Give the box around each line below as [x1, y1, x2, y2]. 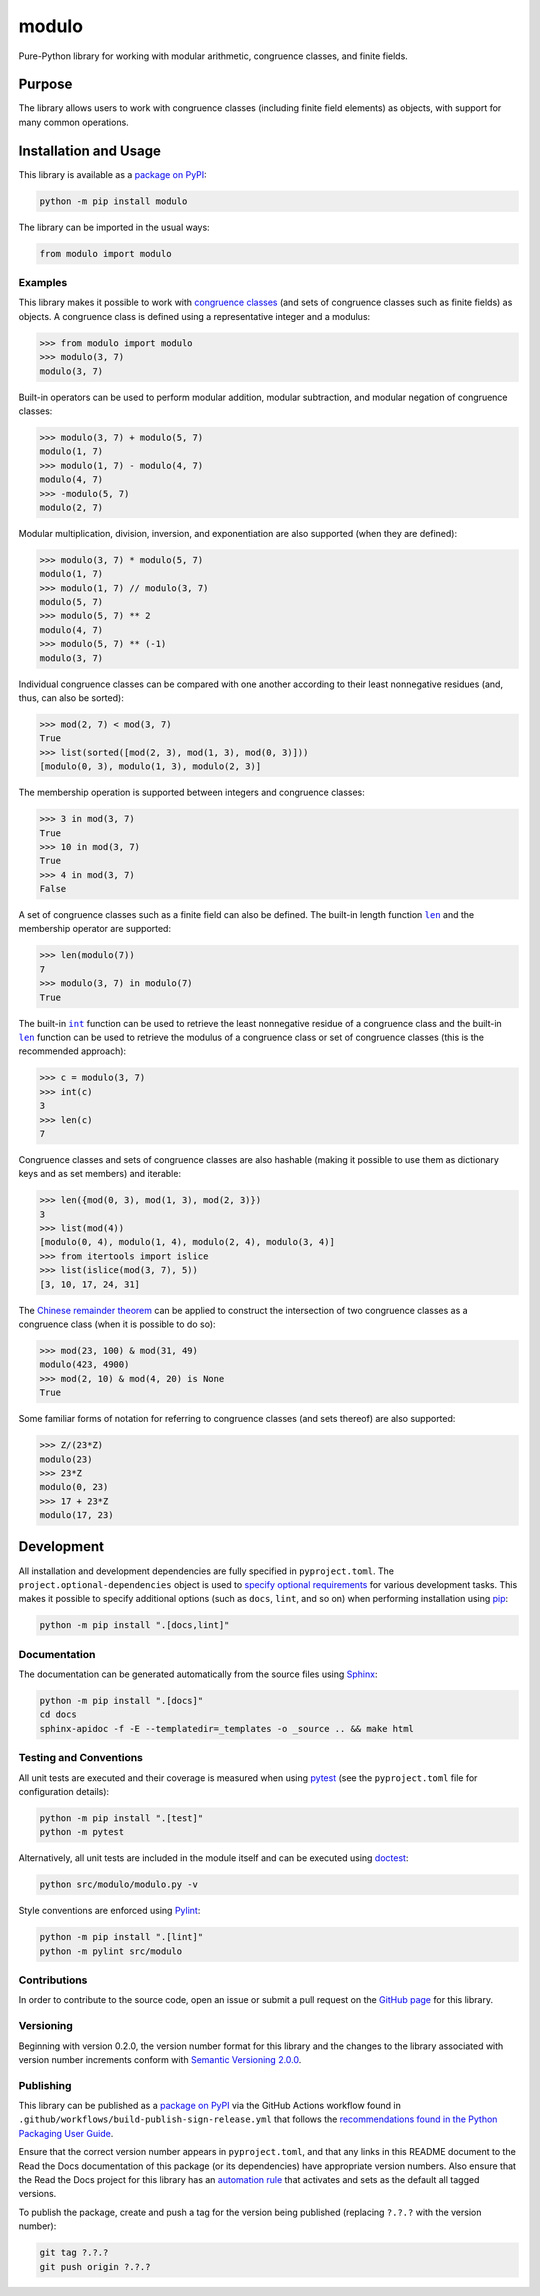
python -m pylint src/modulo [39, 1945, 183, 1957]
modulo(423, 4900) [39, 1359, 130, 1370]
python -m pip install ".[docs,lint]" [39, 1620, 230, 1631]
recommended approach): [18, 1045, 127, 1057]
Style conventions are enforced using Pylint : [18, 1905, 201, 1917]
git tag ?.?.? [39, 2247, 109, 2259]
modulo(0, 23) [39, 1481, 109, 1493]
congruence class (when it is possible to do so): [18, 1318, 216, 1330]
